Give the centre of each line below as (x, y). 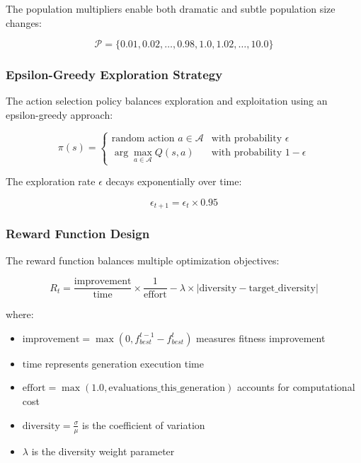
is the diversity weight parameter (103, 451)
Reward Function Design (78, 234)
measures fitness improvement (261, 338)
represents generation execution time (124, 363)
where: (20, 314)
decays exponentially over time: (174, 181)
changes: (24, 22)
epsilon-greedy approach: (59, 115)
